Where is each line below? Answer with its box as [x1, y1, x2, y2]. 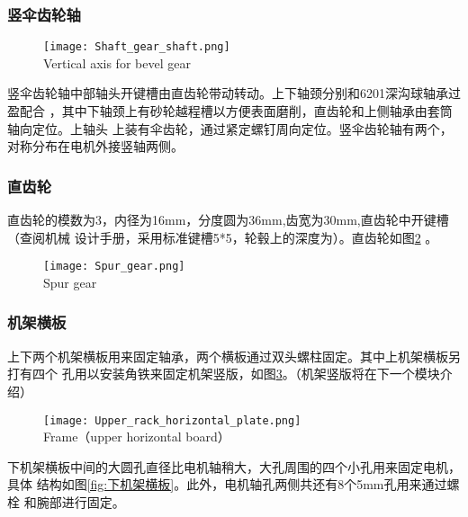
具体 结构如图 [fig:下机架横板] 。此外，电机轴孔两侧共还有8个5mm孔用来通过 [7, 475, 447, 494]
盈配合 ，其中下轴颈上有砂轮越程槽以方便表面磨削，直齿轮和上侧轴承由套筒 [7, 102, 453, 120]
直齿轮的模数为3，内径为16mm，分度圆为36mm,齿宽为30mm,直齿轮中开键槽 [7, 210, 449, 229]
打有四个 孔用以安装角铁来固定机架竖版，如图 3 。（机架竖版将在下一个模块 [7, 364, 440, 383]
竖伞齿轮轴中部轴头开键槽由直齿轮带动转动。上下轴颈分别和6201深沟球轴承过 [7, 84, 461, 103]
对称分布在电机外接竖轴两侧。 [7, 137, 184, 156]
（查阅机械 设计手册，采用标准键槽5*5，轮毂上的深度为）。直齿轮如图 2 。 [7, 227, 438, 246]
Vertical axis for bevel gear [43, 53, 191, 72]
